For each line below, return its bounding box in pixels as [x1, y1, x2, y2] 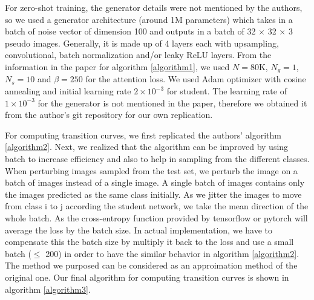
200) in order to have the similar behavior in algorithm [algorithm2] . [45, 247, 299, 259]
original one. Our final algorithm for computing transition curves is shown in [5, 270, 289, 283]
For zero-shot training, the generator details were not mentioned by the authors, [5, 1, 303, 13]
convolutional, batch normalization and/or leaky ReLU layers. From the [5, 48, 272, 61]
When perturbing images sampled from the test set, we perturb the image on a [5, 164, 298, 177]
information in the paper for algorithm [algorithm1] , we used [5, 60, 230, 73]
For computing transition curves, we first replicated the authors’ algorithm [5, 128, 281, 141]
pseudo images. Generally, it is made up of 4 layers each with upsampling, [5, 36, 279, 49]
